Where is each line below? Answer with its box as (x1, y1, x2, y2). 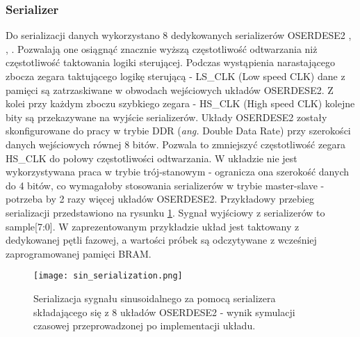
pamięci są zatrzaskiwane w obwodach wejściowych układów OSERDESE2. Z (6, 82, 334, 97)
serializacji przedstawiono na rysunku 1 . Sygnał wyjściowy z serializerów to (6, 205, 325, 219)
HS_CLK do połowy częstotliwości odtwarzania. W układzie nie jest (6, 150, 297, 165)
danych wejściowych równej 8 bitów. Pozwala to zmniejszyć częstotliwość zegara (6, 136, 345, 151)
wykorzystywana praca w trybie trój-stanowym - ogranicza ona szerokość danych (6, 164, 350, 179)
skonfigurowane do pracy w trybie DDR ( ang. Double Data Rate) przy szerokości (6, 123, 351, 138)
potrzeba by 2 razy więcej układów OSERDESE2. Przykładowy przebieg (6, 191, 314, 206)
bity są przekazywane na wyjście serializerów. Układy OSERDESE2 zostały (6, 109, 327, 124)
